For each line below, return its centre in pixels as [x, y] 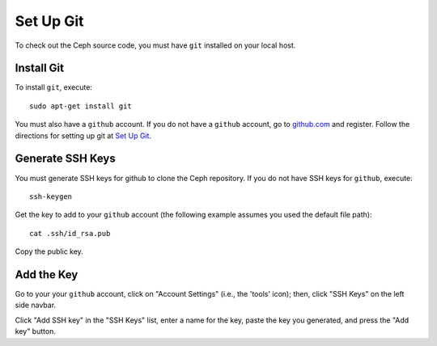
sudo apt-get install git [81, 106]
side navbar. [36, 305]
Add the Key [47, 274]
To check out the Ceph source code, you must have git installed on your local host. [155, 45]
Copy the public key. [49, 251]
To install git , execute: [54, 87]
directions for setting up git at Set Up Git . [83, 135]
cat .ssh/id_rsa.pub [70, 233]
